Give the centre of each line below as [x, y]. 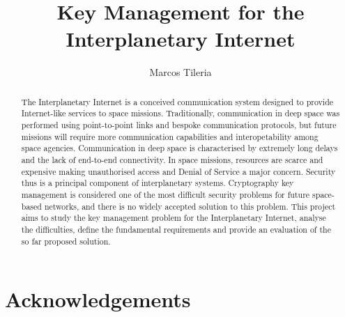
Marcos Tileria [181, 72]
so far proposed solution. [66, 241]
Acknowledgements [98, 299]
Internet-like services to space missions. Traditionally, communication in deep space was [181, 113]
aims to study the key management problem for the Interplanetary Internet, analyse [174, 218]
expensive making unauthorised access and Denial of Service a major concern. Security [178, 171]
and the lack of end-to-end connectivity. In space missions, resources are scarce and [172, 159]
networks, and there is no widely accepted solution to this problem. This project [190, 206]
